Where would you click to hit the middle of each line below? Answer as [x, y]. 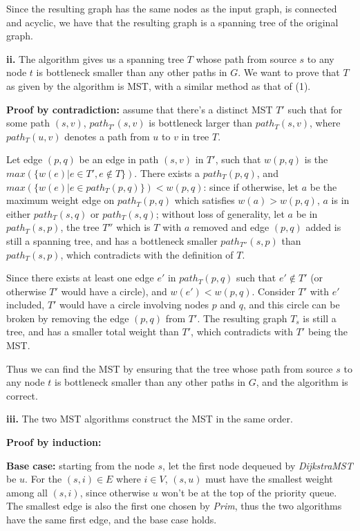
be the [323, 186]
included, [26, 305]
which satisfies [205, 200]
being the [328, 332]
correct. [22, 395]
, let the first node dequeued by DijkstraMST [258, 465]
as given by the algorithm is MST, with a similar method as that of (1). [159, 85]
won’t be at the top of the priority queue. [249, 492]
